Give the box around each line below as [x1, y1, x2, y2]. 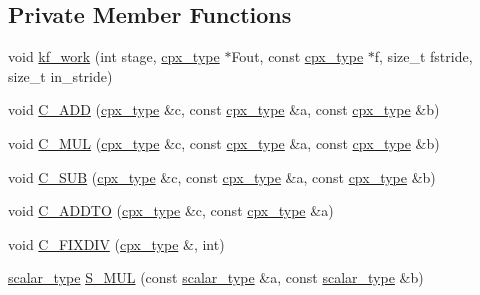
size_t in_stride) [8, 65, 113, 86]
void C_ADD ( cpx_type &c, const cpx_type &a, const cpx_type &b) [8, 99, 440, 120]
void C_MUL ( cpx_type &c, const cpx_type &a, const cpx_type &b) [8, 132, 440, 153]
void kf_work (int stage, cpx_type [8, 46, 220, 67]
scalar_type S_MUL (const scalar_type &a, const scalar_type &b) [8, 267, 424, 288]
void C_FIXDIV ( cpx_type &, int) [8, 233, 225, 254]
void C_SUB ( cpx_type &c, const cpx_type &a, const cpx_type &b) [8, 166, 436, 187]
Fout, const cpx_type [231, 46, 364, 67]
